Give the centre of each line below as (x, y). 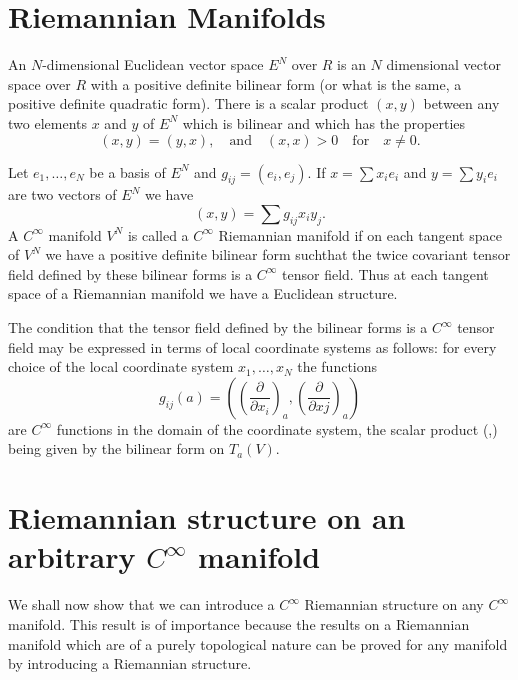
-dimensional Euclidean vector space (153, 64)
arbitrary (72, 556)
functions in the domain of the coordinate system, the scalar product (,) (277, 428)
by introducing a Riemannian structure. (130, 663)
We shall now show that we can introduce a (141, 604)
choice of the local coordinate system (121, 366)
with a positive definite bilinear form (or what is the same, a (276, 83)
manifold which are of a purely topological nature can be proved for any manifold (258, 643)
